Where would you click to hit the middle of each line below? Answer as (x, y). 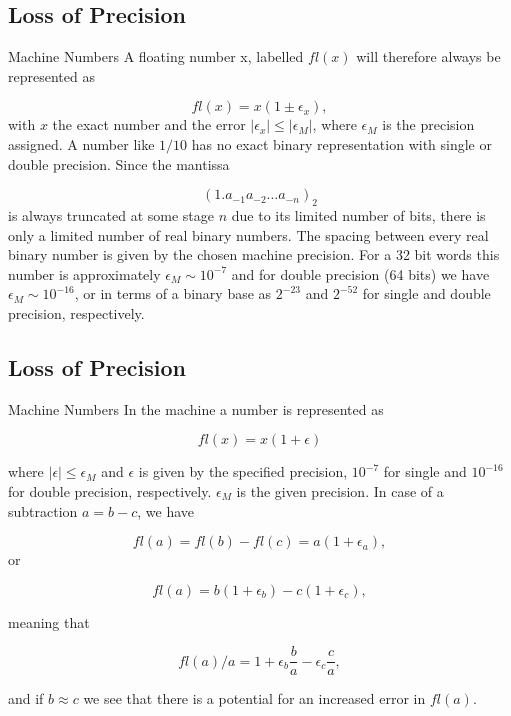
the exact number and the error (149, 124)
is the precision (428, 124)
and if (26, 698)
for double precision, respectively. (110, 490)
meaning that (49, 621)
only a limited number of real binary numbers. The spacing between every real (248, 234)
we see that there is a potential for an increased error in (254, 698)
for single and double (426, 293)
